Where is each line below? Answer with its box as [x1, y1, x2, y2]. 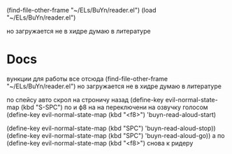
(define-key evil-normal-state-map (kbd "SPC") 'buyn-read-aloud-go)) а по [6, 131, 225, 139]
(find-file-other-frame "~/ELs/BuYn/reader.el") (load [6, 6, 157, 14]
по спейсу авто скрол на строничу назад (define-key [6, 95, 164, 104]
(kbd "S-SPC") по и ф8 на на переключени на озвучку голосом [20, 103, 208, 111]
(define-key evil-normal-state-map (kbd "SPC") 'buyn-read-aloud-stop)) [6, 124, 216, 132]
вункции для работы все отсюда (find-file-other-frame [6, 74, 168, 83]
